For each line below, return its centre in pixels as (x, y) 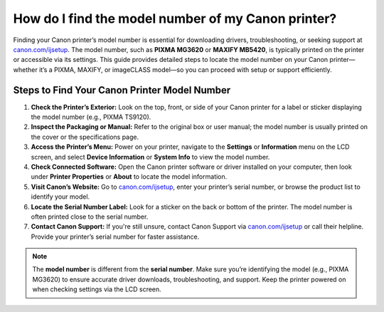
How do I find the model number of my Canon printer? (175, 19)
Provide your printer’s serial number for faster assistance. (115, 236)
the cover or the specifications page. (85, 137)
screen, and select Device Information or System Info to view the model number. (150, 157)
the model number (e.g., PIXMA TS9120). (91, 117)
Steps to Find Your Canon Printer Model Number (122, 90)
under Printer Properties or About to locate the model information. (129, 177)
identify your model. (60, 197)
